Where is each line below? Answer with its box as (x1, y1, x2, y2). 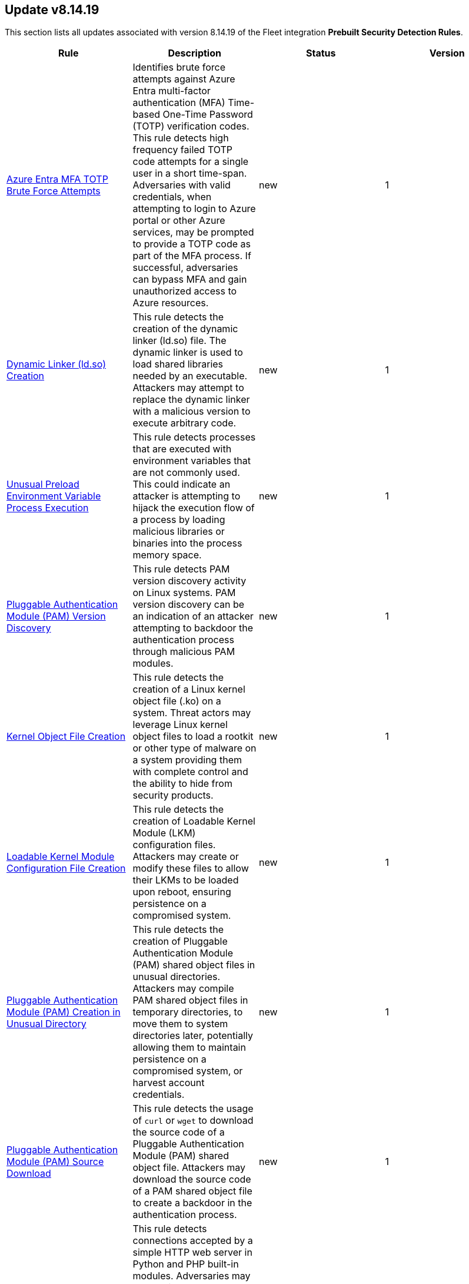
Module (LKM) (132, 827, 196, 839)
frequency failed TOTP (132, 144, 233, 156)
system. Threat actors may (132, 707, 251, 719)
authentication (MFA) (132, 97, 225, 109)
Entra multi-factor (132, 85, 211, 97)
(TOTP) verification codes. (132, 120, 250, 133)
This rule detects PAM (132, 563, 230, 575)
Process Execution (6, 502, 89, 514)
